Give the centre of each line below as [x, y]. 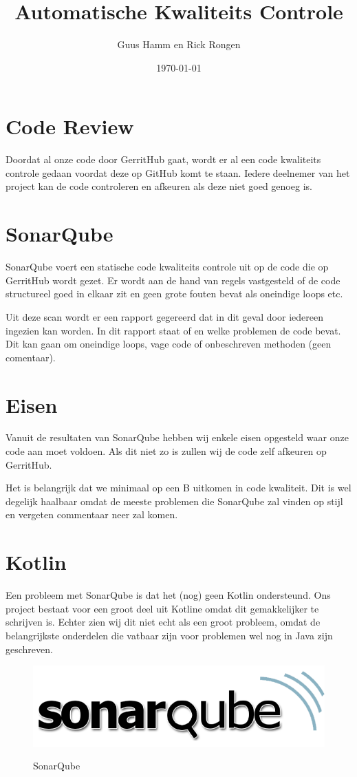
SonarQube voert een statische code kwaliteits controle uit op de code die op [167, 267]
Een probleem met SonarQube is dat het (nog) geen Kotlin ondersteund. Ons [168, 595]
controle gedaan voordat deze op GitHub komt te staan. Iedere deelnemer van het [178, 172]
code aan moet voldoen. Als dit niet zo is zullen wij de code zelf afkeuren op [166, 451]
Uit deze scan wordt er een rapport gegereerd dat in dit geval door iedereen [164, 316]
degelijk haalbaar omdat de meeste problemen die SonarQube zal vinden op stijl [174, 501]
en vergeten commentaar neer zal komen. [92, 514]
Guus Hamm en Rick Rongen [179, 44]
